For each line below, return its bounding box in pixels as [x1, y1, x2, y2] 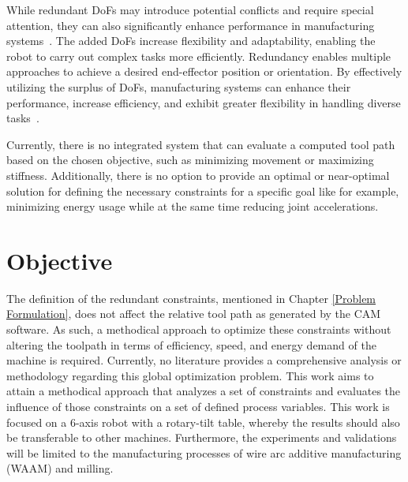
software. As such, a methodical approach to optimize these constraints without [6, 321, 391, 338]
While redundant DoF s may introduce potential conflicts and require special [6, 2, 374, 17]
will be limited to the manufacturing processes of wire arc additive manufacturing [6, 444, 402, 461]
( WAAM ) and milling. [6, 460, 114, 476]
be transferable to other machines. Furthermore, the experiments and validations [6, 429, 397, 446]
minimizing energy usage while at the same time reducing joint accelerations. [6, 198, 379, 215]
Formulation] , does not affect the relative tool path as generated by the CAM [6, 305, 381, 322]
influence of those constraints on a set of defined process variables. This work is [6, 398, 390, 414]
